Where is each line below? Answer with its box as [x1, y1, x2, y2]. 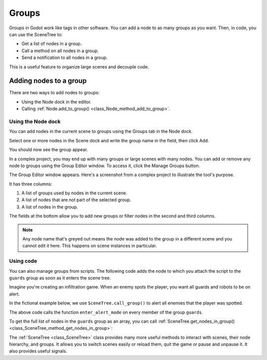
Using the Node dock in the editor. [21, 99, 91, 105]
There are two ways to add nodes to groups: [9, 90, 100, 96]
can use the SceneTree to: [9, 31, 63, 37]
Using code [9, 258, 37, 265]
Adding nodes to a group [9, 77, 87, 85]
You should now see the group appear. [9, 147, 89, 153]
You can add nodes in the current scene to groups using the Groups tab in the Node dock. [9, 128, 193, 134]
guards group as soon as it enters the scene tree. [9, 275, 111, 281]
